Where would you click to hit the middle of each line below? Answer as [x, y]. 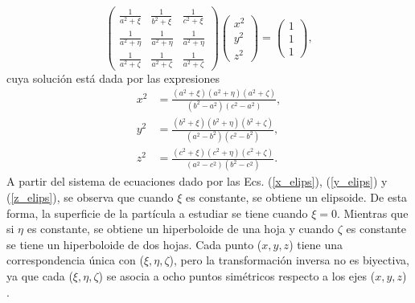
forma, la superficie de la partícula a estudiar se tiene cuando [157, 213]
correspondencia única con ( [75, 260]
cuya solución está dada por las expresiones [113, 78]
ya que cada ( [40, 276]
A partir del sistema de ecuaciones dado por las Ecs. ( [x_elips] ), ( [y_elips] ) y [197, 181]
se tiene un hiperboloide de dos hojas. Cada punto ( [134, 244]
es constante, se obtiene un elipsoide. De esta [297, 197]
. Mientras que [372, 213]
